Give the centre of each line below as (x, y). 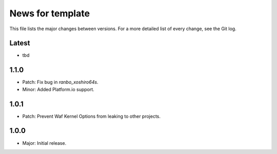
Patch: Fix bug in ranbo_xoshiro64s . (60, 82)
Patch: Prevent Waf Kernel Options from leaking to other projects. (92, 116)
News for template (50, 13)
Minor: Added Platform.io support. (58, 89)
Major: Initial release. (44, 143)
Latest (20, 43)
